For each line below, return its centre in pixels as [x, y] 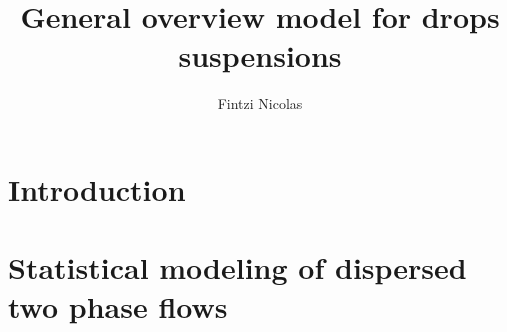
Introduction [97, 188]
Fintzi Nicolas [260, 103]
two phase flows [118, 306]
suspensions [260, 55]
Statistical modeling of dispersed [237, 267]
